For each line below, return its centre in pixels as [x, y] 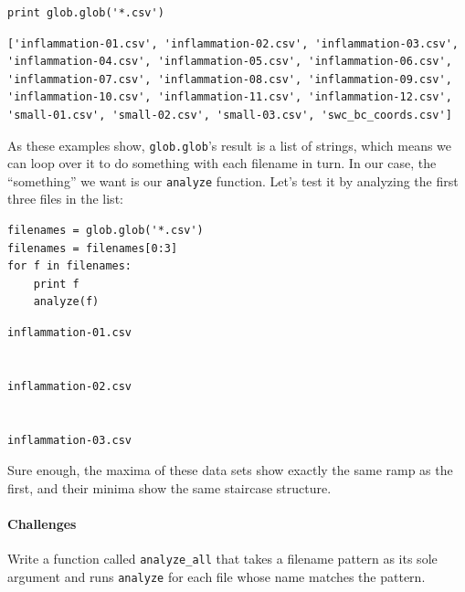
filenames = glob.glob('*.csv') [106, 231]
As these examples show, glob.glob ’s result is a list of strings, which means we [230, 145]
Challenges [42, 523]
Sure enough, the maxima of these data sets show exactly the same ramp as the [230, 470]
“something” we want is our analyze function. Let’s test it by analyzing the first [233, 180]
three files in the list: [65, 199]
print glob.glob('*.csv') [86, 13]
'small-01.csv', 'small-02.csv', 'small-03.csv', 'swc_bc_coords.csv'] [230, 115]
